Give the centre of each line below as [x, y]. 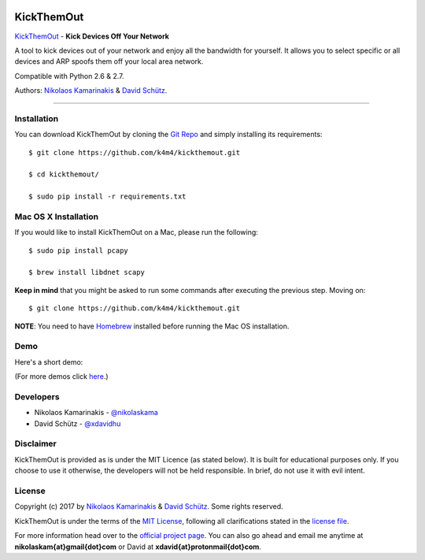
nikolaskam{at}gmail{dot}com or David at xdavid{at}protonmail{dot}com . [138, 547]
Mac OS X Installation [56, 217]
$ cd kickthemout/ [64, 174]
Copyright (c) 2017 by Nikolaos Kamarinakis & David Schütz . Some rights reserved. [149, 506]
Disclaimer [35, 443]
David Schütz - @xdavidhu [78, 423]
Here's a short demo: [49, 362]
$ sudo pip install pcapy [79, 250]
